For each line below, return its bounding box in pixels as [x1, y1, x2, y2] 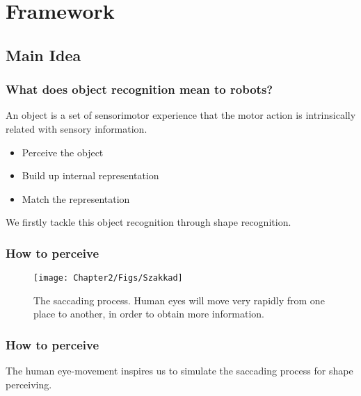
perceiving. [6, 377, 52, 391]
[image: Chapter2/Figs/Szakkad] [33, 273, 183, 283]
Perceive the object [22, 145, 104, 159]
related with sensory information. [6, 121, 147, 135]
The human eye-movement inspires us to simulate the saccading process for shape [6, 363, 353, 378]
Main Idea [6, 44, 81, 65]
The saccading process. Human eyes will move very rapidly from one [33, 292, 325, 307]
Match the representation [22, 191, 130, 206]
